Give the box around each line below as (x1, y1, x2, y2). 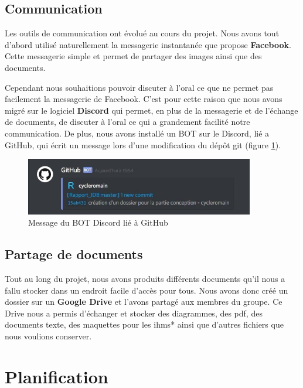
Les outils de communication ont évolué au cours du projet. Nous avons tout (5, 27, 280, 39)
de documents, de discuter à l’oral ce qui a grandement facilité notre (5, 115, 250, 128)
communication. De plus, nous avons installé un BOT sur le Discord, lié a (5, 127, 270, 139)
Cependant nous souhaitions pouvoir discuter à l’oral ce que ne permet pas (5, 81, 274, 93)
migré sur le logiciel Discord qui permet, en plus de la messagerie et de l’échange (5, 104, 298, 116)
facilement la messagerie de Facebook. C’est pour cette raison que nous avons (5, 93, 282, 105)
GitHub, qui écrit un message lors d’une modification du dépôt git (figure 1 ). (5, 138, 281, 151)
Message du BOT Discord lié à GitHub (28, 216, 168, 229)
